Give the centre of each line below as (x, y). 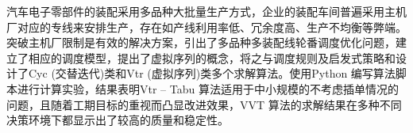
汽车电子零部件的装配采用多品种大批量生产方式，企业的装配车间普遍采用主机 (206, 11)
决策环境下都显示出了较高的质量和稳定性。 (118, 120)
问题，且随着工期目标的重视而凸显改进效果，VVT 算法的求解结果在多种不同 (204, 104)
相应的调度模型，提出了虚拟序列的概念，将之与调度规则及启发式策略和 (212, 57)
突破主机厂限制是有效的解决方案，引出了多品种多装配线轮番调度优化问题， (201, 42)
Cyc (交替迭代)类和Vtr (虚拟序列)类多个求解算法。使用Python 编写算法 (212, 73)
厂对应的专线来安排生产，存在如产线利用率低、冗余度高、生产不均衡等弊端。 (206, 27)
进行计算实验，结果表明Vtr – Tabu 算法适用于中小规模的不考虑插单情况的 (208, 88)
